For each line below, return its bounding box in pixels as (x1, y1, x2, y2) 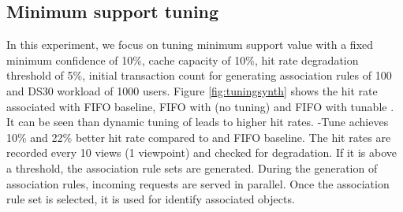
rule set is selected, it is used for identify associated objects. (6, 191, 295, 207)
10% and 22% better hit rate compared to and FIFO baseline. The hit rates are (6, 128, 391, 145)
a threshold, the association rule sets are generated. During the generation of (6, 159, 378, 176)
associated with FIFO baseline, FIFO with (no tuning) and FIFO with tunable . (6, 98, 394, 114)
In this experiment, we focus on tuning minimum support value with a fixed (6, 36, 374, 53)
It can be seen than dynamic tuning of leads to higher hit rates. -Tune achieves (6, 113, 389, 130)
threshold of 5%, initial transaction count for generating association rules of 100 (6, 67, 392, 84)
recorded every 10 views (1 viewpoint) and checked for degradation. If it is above (6, 144, 397, 161)
